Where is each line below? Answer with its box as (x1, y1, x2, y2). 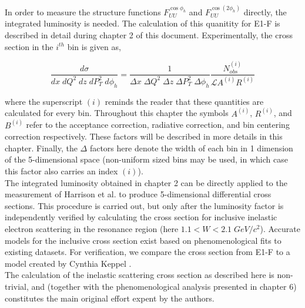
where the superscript (5, 95, 83, 107)
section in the (5, 40, 53, 52)
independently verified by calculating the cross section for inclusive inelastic (5, 211, 277, 223)
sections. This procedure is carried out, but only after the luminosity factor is (5, 199, 284, 211)
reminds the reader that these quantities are (105, 95, 264, 107)
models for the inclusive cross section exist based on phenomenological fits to (5, 234, 281, 246)
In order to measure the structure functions (5, 5, 161, 18)
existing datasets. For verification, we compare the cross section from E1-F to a (5, 246, 290, 258)
